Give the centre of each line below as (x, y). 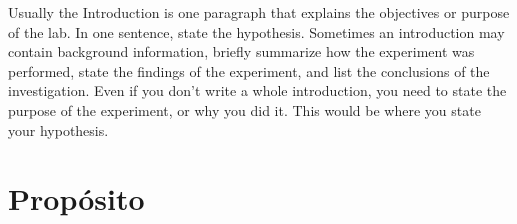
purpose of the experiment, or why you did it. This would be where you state (244, 109)
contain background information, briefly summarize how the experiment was (241, 51)
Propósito (76, 198)
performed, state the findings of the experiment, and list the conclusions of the (249, 70)
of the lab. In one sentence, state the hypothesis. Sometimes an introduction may (256, 31)
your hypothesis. (58, 129)
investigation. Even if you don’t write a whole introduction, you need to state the (257, 90)
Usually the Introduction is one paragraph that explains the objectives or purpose (259, 12)
